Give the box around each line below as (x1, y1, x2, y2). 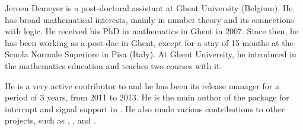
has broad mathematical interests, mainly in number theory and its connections (5, 13, 294, 25)
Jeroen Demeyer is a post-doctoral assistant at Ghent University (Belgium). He (5, 2, 293, 14)
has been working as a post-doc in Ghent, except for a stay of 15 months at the (5, 36, 294, 48)
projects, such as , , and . (5, 114, 96, 126)
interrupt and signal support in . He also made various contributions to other (5, 102, 285, 115)
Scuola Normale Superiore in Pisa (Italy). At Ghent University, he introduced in (5, 48, 296, 60)
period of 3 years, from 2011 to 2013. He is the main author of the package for (5, 91, 289, 103)
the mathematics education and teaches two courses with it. (5, 59, 222, 71)
